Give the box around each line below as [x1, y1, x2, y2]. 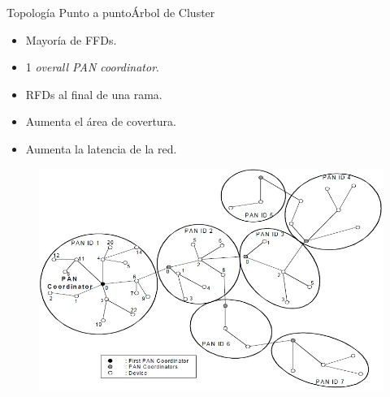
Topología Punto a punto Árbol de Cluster [6, 4, 215, 20]
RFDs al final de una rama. [25, 85, 162, 102]
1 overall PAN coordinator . [25, 58, 159, 76]
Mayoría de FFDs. [25, 31, 117, 48]
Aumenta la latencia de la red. [25, 140, 177, 157]
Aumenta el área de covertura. [25, 113, 177, 130]
